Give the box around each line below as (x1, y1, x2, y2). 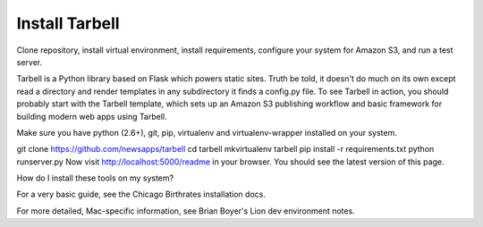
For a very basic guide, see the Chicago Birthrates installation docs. (16, 189, 266, 200)
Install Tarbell (16, 13, 120, 33)
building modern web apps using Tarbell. (16, 111, 167, 122)
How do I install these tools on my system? (16, 172, 174, 183)
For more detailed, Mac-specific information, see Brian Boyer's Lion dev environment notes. (16, 206, 355, 216)
